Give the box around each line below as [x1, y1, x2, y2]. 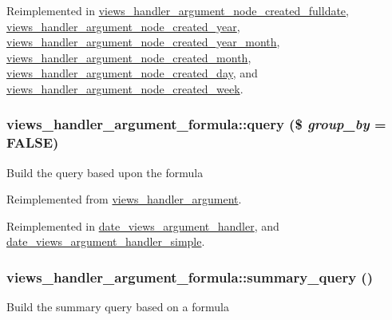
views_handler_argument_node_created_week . [6, 80, 244, 97]
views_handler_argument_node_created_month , [6, 49, 251, 65]
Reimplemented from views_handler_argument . [6, 191, 242, 207]
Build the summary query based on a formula [6, 298, 229, 315]
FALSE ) [6, 132, 59, 152]
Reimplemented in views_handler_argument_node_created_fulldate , [6, 2, 349, 18]
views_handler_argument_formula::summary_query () [6, 267, 373, 286]
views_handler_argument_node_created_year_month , [6, 34, 280, 50]
